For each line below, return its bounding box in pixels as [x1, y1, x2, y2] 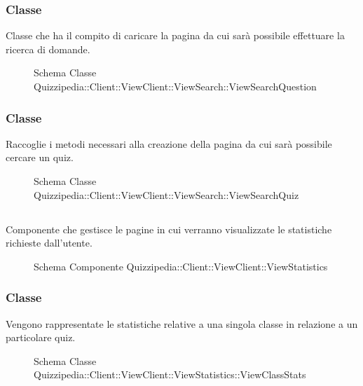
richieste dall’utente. [6, 235, 93, 250]
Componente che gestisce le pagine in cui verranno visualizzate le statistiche [6, 221, 332, 236]
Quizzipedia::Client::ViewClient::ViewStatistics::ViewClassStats [34, 367, 306, 382]
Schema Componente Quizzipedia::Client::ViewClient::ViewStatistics [34, 259, 328, 273]
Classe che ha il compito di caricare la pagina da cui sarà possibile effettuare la [6, 28, 345, 43]
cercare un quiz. [6, 150, 74, 165]
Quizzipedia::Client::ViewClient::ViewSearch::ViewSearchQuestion [34, 79, 317, 93]
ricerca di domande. [6, 41, 90, 56]
